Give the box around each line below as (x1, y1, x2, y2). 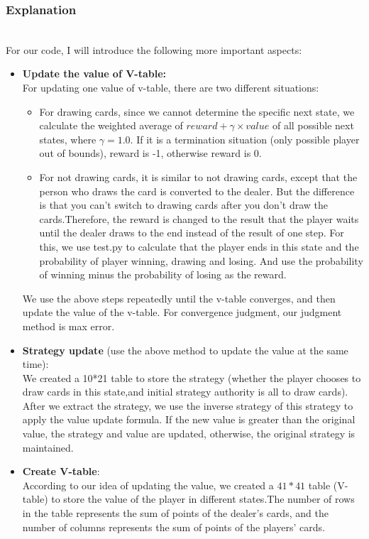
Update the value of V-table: (22, 66, 167, 81)
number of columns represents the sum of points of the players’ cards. (22, 519, 325, 534)
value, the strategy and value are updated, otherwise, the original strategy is (22, 426, 356, 441)
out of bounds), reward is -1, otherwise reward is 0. (39, 146, 262, 160)
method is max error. (22, 318, 115, 333)
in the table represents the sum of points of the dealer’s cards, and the (22, 506, 329, 521)
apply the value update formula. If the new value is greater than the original (22, 412, 356, 427)
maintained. (22, 440, 74, 454)
